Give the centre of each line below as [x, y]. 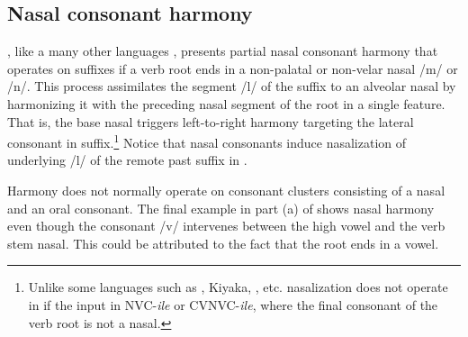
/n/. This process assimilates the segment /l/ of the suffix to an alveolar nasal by [232, 86]
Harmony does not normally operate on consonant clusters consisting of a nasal [226, 191]
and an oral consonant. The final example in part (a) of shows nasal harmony [221, 208]
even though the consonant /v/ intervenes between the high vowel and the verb [226, 226]
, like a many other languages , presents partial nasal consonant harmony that [223, 51]
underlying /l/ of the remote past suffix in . [127, 160]
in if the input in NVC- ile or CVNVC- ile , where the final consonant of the [233, 304]
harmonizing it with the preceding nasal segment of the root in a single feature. [226, 103]
